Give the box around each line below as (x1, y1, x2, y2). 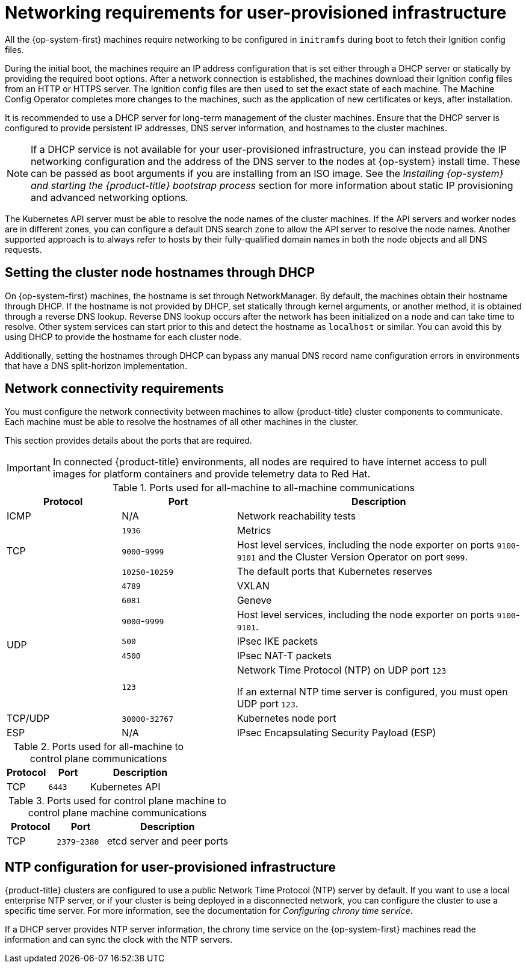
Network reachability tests (237, 510, 356, 523)
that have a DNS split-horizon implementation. (5, 360, 187, 371)
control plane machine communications (28, 807, 207, 819)
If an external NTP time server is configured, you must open (237, 686, 508, 698)
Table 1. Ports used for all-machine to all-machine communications (113, 482, 415, 494)
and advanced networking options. (31, 191, 188, 203)
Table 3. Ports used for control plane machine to (8, 795, 226, 807)
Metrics (237, 524, 271, 537)
